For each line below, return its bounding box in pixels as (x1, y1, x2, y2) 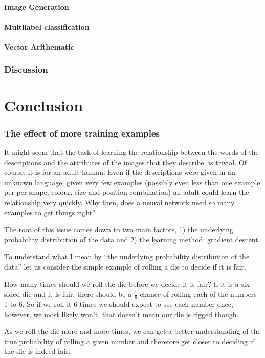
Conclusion (4, 95, 83, 116)
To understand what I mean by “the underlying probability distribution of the (4, 251, 250, 262)
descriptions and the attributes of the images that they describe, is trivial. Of (4, 156, 247, 167)
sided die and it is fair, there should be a (4, 288, 132, 299)
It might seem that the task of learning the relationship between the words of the (4, 147, 259, 157)
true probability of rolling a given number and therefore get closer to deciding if (4, 335, 254, 346)
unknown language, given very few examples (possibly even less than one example (4, 176, 260, 187)
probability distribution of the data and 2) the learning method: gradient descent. (4, 234, 260, 244)
